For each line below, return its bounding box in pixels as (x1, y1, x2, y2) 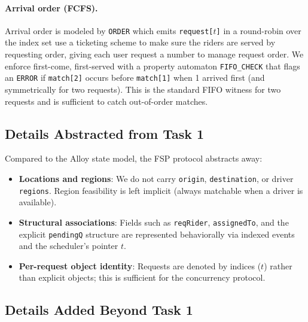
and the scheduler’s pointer (19, 239, 118, 252)
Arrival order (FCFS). (5, 1, 98, 14)
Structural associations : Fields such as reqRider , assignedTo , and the (19, 215, 289, 228)
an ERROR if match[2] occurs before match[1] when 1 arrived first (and (5, 71, 265, 84)
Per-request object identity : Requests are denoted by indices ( (19, 259, 261, 272)
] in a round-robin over (216, 24, 301, 37)
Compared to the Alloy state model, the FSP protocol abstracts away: (5, 152, 263, 165)
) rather (264, 259, 292, 272)
